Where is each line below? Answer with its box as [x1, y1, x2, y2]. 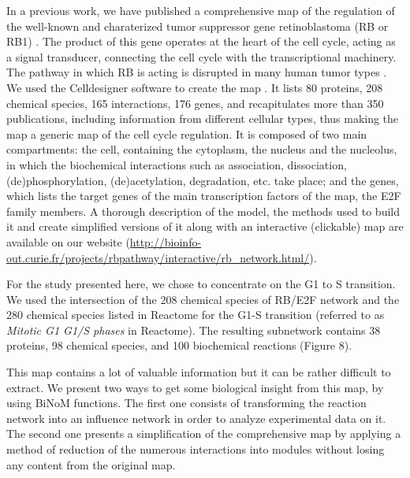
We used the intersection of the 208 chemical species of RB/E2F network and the [6, 291, 400, 307]
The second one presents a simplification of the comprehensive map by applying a [6, 425, 401, 442]
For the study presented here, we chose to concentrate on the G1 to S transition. [6, 276, 396, 292]
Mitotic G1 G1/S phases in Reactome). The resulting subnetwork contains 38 [6, 321, 381, 338]
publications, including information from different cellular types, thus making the [6, 110, 399, 127]
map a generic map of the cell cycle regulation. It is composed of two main [6, 125, 367, 142]
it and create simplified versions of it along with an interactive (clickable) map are [6, 218, 404, 235]
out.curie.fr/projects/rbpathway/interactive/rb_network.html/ [6, 249, 310, 265]
